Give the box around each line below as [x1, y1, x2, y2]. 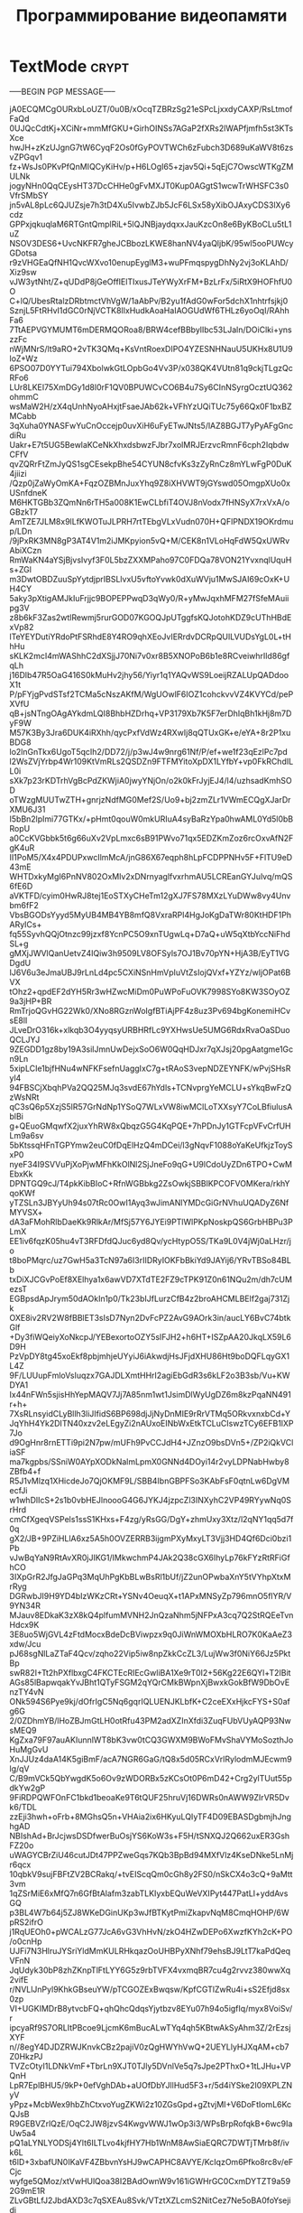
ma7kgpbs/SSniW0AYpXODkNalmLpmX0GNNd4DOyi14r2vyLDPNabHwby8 [9, 1455, 290, 1467]
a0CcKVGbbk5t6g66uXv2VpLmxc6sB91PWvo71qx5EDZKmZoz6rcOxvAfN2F [9, 832, 294, 843]
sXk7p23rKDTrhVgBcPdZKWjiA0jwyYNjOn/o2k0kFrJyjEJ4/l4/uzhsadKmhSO [9, 775, 293, 786]
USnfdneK [9, 487, 48, 497]
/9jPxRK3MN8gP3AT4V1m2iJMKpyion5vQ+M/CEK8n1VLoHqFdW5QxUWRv [9, 535, 290, 546]
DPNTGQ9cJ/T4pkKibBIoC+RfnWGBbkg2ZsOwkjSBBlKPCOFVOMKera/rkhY [9, 1177, 290, 1188]
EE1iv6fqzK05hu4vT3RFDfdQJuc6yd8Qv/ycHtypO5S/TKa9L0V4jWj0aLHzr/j [9, 1235, 291, 1246]
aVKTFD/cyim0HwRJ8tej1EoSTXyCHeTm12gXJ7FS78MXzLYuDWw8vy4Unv [9, 890, 291, 901]
